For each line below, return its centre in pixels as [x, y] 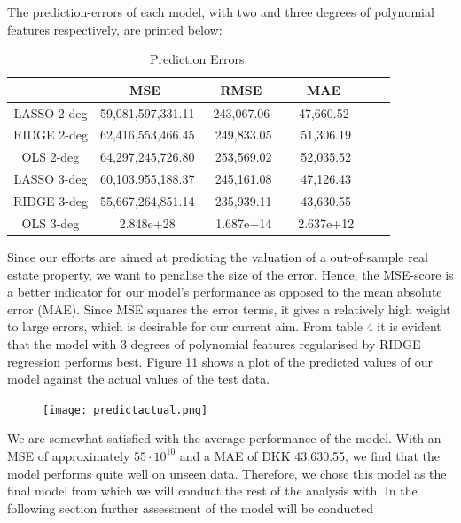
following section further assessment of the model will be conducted [191, 507]
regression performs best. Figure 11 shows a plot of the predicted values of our [220, 361]
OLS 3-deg [51, 222]
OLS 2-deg [51, 157]
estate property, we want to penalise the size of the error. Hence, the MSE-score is [230, 274]
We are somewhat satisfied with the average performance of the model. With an [224, 438]
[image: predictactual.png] [125, 410]
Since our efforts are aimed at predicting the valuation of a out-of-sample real [218, 256]
